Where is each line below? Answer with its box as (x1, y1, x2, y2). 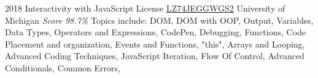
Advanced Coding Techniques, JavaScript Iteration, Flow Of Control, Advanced (5, 49, 304, 62)
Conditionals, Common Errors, (5, 61, 120, 74)
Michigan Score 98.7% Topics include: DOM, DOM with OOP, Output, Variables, (5, 13, 314, 26)
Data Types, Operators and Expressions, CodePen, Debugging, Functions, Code (5, 26, 306, 38)
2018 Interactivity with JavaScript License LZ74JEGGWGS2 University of (5, 2, 285, 14)
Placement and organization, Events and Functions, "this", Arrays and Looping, (5, 37, 305, 50)
